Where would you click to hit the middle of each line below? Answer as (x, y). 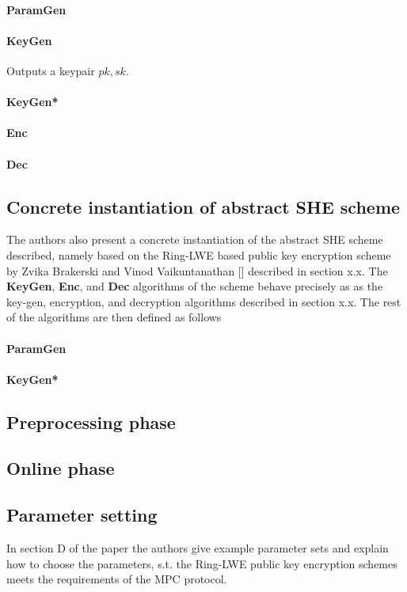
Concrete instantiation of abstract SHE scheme (203, 206)
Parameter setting (82, 515)
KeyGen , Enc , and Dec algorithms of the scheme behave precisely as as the (195, 286)
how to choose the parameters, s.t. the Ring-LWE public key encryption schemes (202, 563)
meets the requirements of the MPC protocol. (117, 579)
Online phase (61, 468)
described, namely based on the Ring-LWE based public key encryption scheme (199, 254)
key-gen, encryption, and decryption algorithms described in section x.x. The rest (204, 301)
